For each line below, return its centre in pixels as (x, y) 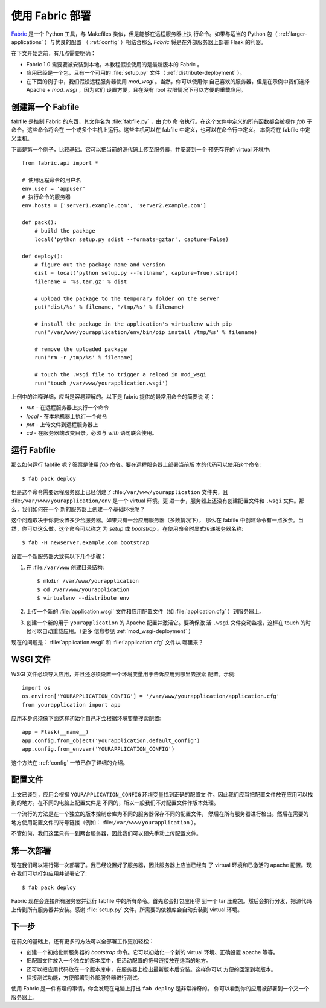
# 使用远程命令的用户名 (52, 180)
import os (36, 688)
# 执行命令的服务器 (46, 197)
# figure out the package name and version (100, 265)
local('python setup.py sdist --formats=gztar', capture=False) (131, 239)
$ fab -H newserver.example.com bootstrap (86, 543)
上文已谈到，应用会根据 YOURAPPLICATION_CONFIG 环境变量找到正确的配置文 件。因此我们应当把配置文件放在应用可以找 (162, 794)
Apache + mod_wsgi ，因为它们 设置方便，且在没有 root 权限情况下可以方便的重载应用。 (136, 89)
